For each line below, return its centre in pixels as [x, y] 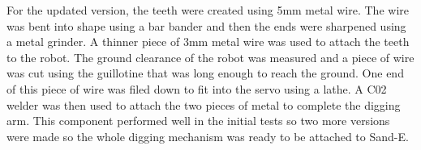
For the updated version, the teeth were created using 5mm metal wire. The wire [208, 10]
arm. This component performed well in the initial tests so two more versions [198, 121]
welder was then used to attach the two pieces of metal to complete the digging [204, 104]
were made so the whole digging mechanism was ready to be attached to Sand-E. [208, 136]
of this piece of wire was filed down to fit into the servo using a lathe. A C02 [197, 88]
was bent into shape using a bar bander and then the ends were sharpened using [206, 25]
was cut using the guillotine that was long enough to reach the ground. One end [205, 73]
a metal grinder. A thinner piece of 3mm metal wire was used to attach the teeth [208, 42]
